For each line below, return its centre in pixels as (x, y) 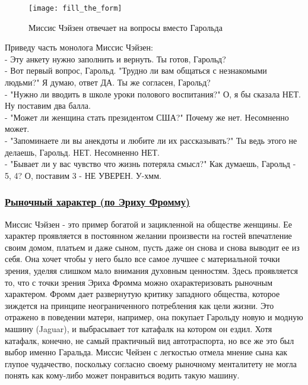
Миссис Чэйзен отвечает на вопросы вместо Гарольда (126, 27)
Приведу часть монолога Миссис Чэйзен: (79, 47)
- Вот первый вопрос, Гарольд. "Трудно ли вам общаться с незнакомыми (136, 70)
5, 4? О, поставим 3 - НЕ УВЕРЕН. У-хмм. (83, 175)
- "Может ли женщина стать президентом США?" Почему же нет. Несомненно (147, 117)
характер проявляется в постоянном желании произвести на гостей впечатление (148, 236)
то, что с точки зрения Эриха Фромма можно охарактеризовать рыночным (139, 282)
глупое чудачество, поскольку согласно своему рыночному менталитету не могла (151, 363)
